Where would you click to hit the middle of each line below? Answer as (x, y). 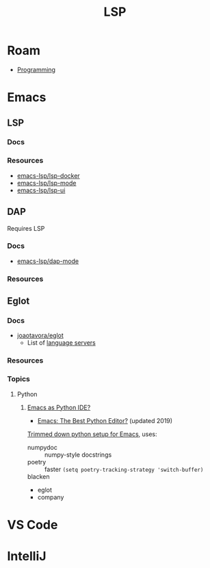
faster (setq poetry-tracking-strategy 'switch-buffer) (124, 469)
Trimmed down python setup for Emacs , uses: (92, 434)
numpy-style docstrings (78, 455)
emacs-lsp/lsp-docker (48, 175)
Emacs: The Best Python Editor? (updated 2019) (105, 420)
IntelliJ (27, 556)
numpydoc (42, 447)
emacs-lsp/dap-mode (48, 261)
